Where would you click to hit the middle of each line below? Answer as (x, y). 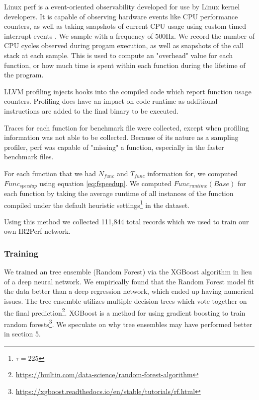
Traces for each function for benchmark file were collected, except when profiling (127, 127)
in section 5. (22, 334)
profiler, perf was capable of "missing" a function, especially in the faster (114, 147)
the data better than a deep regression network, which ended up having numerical (129, 291)
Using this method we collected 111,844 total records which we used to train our (127, 221)
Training (21, 253)
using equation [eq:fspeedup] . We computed (105, 183)
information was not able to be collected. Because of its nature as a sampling (121, 137)
